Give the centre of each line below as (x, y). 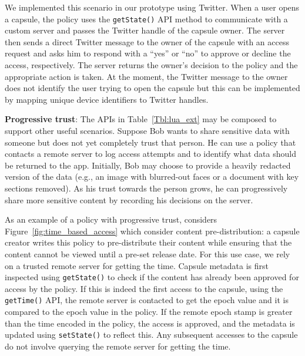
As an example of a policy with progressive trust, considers (111, 219)
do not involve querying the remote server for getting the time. (118, 346)
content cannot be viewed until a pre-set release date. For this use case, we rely (148, 253)
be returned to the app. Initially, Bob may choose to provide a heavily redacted (148, 165)
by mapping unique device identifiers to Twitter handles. (107, 99)
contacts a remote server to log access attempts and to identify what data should (150, 154)
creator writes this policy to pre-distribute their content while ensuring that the (148, 242)
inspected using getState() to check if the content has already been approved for (152, 277)
